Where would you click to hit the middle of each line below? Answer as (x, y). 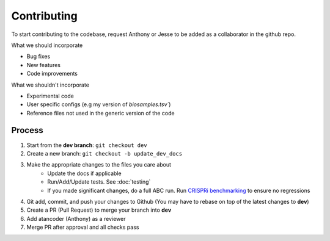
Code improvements (52, 74)
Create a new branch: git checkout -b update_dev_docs (105, 153)
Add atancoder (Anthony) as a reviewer (76, 218)
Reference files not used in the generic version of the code (101, 113)
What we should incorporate (47, 45)
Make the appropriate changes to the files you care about (99, 165)
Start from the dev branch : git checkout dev (87, 145)
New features (44, 65)
